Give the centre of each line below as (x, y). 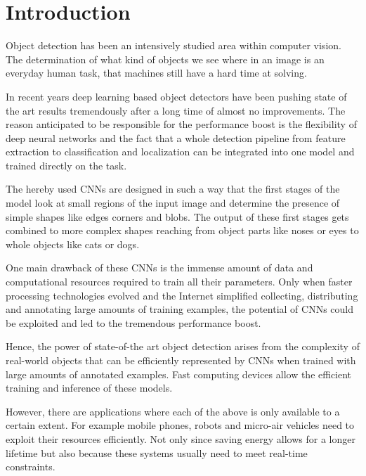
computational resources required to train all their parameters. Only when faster (179, 282)
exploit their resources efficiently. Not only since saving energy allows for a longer (181, 438)
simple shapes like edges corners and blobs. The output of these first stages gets (177, 216)
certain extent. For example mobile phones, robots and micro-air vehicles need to (180, 425)
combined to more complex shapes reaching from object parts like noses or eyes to (182, 230)
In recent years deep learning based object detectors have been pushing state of (176, 96)
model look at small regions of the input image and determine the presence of (173, 203)
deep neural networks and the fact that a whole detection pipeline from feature (176, 137)
